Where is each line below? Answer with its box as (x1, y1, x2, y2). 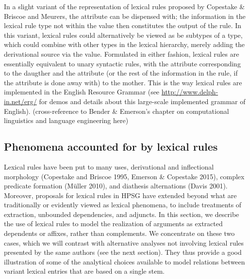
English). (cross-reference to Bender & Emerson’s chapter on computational (4, 106, 229, 116)
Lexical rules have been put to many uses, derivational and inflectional (4, 161, 214, 171)
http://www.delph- (161, 87, 218, 97)
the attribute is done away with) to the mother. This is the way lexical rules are (4, 77, 242, 87)
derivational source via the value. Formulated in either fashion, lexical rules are (4, 48, 239, 59)
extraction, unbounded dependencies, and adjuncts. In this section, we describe (4, 209, 239, 219)
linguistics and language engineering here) (4, 115, 129, 125)
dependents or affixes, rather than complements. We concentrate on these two (4, 228, 235, 238)
